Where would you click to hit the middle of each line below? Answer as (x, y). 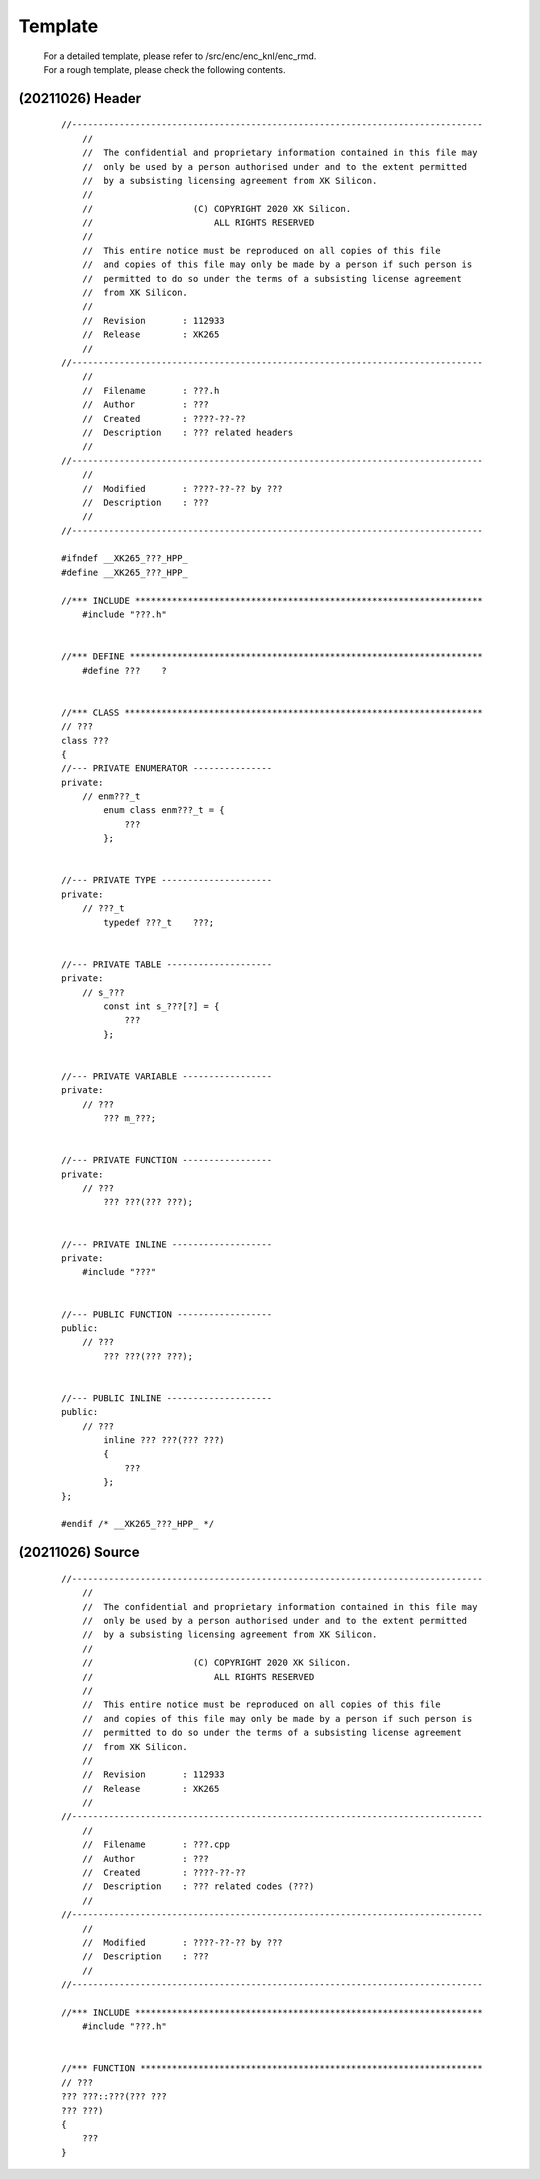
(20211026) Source (79, 1552)
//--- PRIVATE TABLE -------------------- (167, 964)
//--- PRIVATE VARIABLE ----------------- (167, 1076)
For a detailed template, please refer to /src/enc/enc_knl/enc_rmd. (180, 56)
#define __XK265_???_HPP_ (125, 572)
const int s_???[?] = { (161, 1006)
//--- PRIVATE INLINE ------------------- (167, 1244)
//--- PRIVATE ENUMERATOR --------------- (167, 768)
